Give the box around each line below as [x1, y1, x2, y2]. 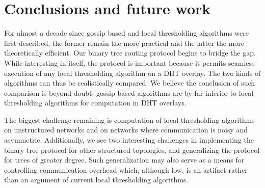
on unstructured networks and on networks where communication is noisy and [4, 124, 248, 135]
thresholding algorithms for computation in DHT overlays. [4, 97, 187, 108]
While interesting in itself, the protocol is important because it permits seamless [4, 57, 255, 68]
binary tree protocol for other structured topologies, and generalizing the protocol [4, 144, 260, 155]
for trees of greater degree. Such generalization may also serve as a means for [4, 154, 245, 165]
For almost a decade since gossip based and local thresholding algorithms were [4, 28, 249, 38]
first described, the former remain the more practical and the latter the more [4, 37, 245, 48]
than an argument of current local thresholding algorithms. [4, 174, 189, 185]
